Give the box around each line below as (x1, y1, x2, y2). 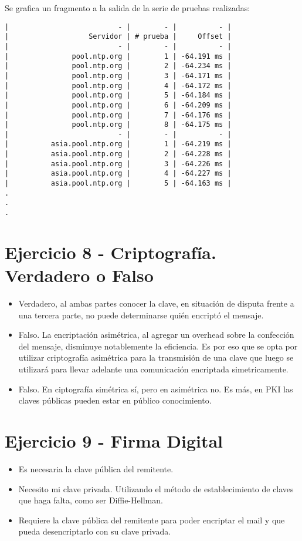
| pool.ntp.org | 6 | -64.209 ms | (5, 100, 232, 109)
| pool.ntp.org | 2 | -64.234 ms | (5, 62, 232, 70)
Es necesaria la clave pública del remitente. (18, 462, 174, 475)
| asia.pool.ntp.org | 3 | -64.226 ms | (5, 159, 232, 168)
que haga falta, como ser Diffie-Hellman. (18, 494, 163, 506)
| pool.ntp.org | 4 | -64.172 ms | (5, 81, 232, 90)
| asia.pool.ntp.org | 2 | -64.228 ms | (5, 150, 232, 159)
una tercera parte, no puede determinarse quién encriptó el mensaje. (18, 308, 264, 321)
